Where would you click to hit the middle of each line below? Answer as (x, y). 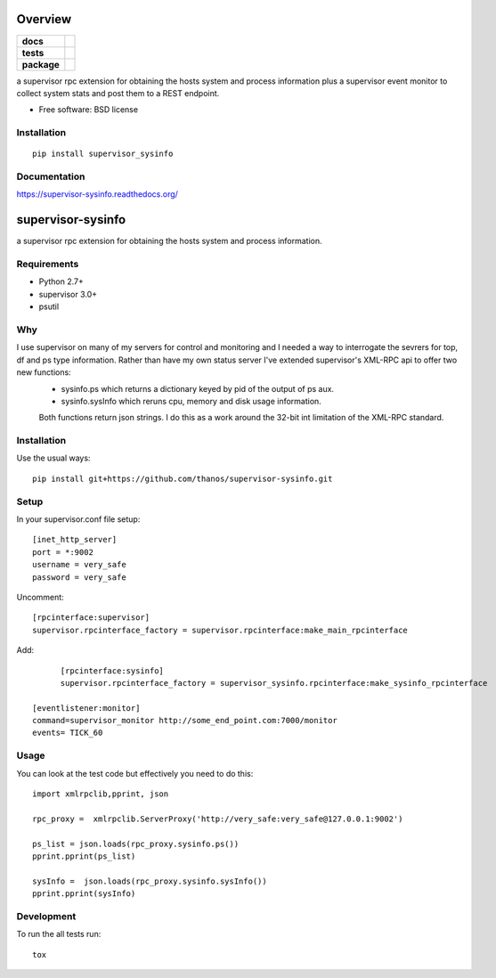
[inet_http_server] (75, 540)
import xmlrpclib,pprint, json (101, 794)
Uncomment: (40, 597)
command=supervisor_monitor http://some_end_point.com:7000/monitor (185, 721)
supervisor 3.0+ (68, 294)
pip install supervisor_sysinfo (103, 154)
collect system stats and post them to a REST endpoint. (118, 93)
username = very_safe (79, 565)
